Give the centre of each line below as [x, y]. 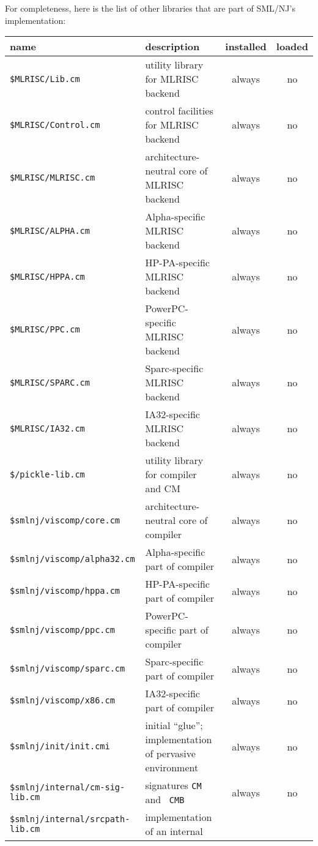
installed [246, 47]
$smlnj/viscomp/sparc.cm [68, 669]
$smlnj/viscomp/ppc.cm [62, 630]
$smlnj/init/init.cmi [60, 747]
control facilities [179, 111]
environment [172, 768]
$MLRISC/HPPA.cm [47, 276]
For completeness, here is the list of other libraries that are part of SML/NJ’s [150, 8]
